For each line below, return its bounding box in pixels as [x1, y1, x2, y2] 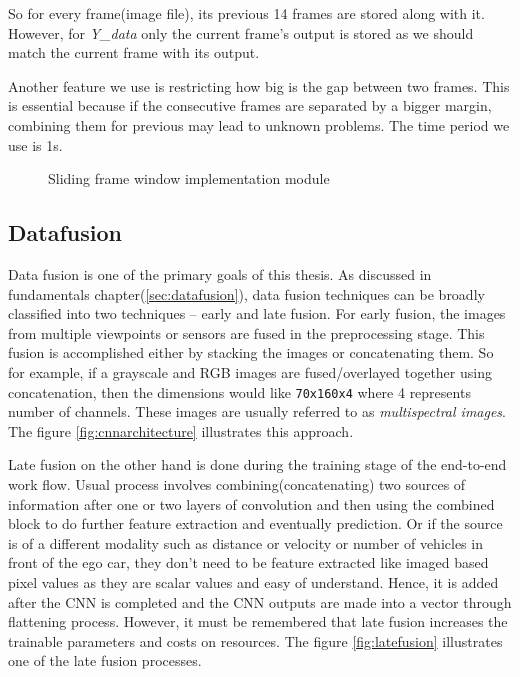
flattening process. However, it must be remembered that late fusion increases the [8, 611, 508, 632]
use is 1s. [8, 134, 63, 155]
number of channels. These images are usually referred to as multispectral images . [8, 401, 506, 422]
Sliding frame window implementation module [48, 168, 330, 189]
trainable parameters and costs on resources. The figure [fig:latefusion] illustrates [8, 630, 503, 651]
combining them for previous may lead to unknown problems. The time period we [8, 114, 510, 135]
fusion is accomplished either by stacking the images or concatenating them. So [8, 342, 494, 363]
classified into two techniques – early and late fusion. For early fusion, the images [8, 303, 506, 324]
